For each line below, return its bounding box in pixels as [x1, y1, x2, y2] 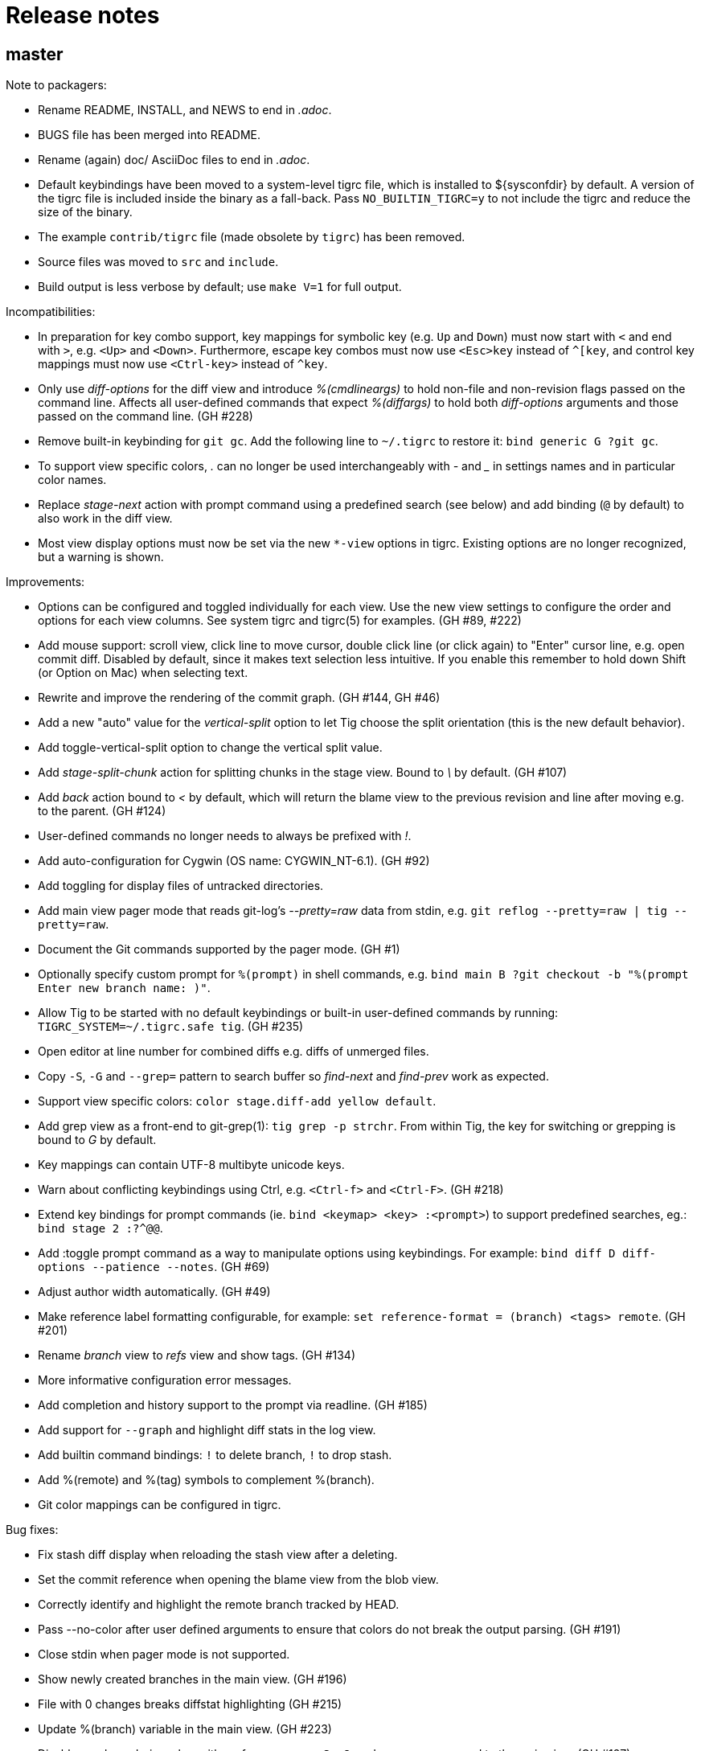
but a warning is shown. [38, 550, 164, 564]
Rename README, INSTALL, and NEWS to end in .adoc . [38, 103, 332, 117]
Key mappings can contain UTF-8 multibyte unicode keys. [38, 1158, 345, 1172]
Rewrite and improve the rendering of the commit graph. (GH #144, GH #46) [38, 691, 441, 705]
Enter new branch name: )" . [38, 981, 211, 995]
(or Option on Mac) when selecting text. [38, 666, 248, 680]
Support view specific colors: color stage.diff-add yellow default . [38, 1094, 437, 1109]
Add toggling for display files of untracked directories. [38, 879, 324, 893]
